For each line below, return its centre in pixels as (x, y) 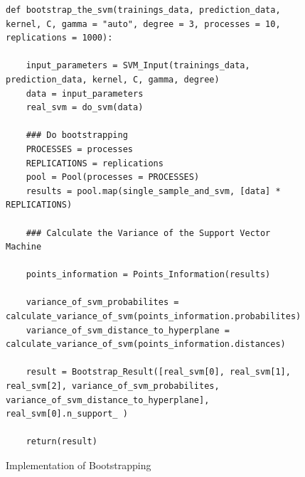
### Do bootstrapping (77, 135)
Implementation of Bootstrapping (79, 465)
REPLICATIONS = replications (95, 163)
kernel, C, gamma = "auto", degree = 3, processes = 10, (143, 24)
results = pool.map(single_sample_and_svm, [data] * (153, 191)
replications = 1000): (59, 38)
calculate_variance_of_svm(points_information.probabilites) (154, 317)
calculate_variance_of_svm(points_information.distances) (146, 344)
